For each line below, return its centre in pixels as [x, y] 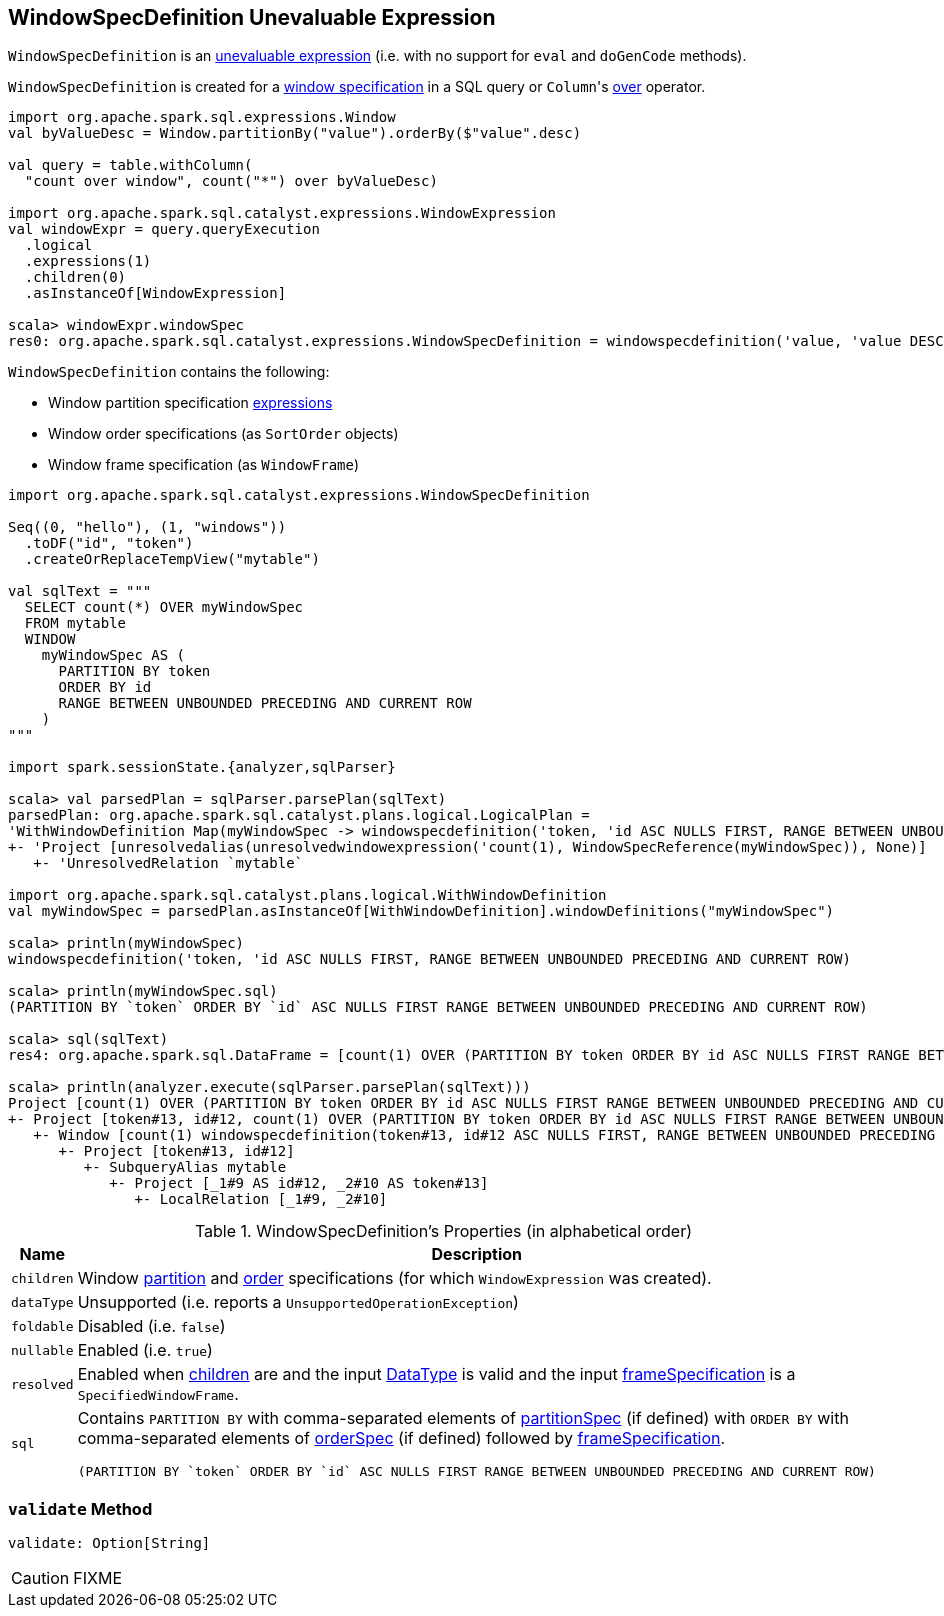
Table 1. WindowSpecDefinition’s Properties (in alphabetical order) [443, 1231]
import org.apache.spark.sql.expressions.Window [202, 117]
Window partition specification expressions [190, 403]
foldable [42, 1326]
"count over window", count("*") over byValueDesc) [231, 181]
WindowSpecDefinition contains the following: [169, 372]
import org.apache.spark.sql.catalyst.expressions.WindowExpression [282, 213]
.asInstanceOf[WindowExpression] [155, 293]
